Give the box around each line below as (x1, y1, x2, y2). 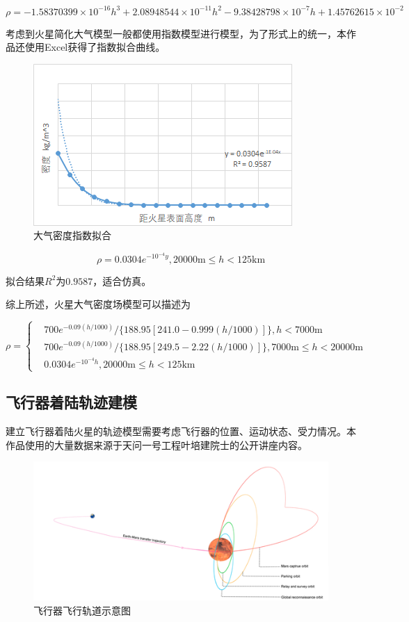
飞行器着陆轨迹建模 (6, 391, 137, 413)
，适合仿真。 (93, 273, 152, 288)
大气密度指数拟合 (33, 228, 111, 243)
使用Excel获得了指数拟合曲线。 (24, 40, 166, 54)
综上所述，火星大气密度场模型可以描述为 (6, 297, 191, 311)
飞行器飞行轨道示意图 (33, 603, 131, 618)
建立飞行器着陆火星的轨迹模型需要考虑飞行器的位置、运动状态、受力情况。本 (6, 424, 356, 439)
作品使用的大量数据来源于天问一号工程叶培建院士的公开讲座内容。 (6, 437, 307, 452)
